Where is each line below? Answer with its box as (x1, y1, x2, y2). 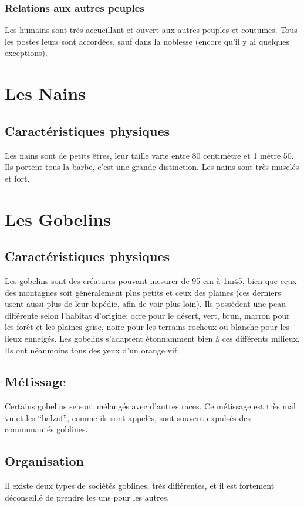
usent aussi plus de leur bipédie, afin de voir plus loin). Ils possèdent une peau (5, 298, 286, 310)
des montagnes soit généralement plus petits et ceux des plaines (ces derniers (5, 286, 281, 298)
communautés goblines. (5, 423, 88, 435)
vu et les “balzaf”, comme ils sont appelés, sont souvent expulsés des (5, 411, 251, 423)
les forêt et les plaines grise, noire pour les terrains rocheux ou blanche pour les (5, 321, 289, 333)
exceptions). (5, 46, 48, 59)
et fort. (5, 172, 30, 184)
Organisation (5, 452, 84, 470)
